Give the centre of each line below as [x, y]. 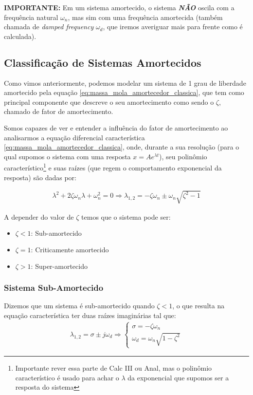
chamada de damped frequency [49, 27]
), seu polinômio [183, 156]
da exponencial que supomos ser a [178, 377]
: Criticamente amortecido [70, 249]
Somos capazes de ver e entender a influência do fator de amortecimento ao [116, 127]
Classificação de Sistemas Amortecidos [103, 62]
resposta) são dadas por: [40, 177]
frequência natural [31, 17]
